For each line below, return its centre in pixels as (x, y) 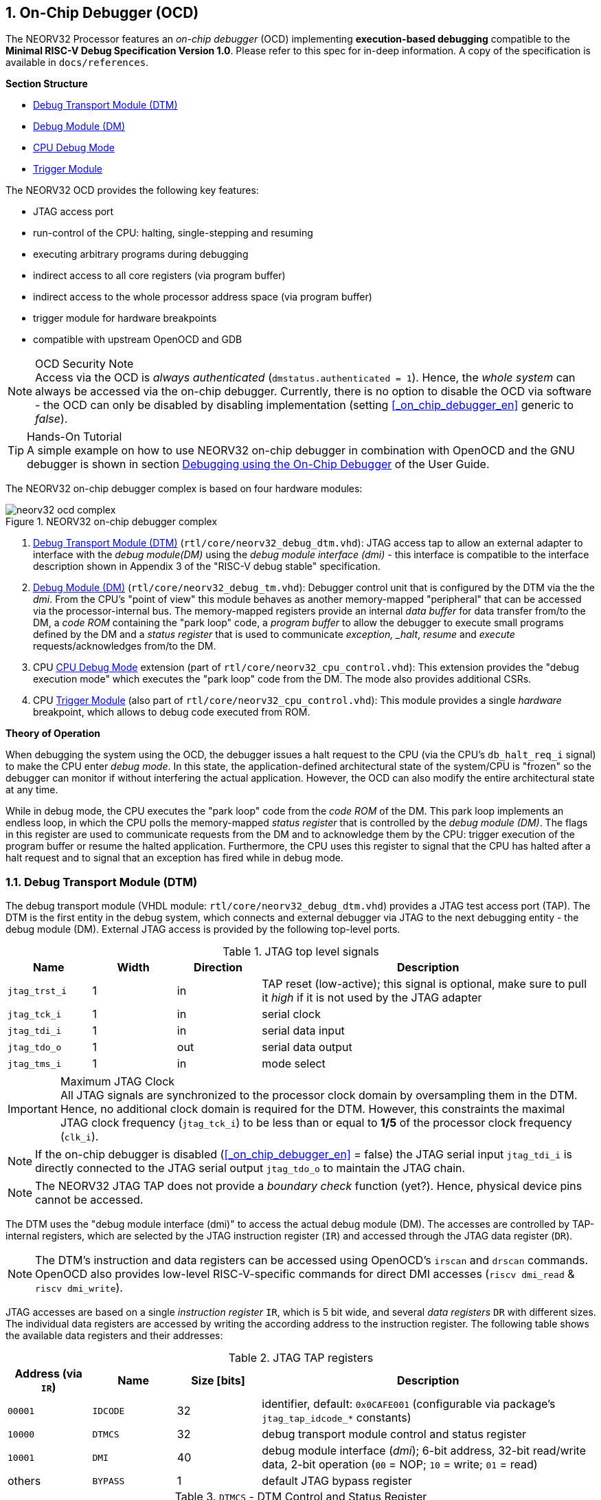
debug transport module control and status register (394, 1434)
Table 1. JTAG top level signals (301, 952)
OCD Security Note (84, 364)
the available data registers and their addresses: (114, 1336)
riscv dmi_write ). (79, 1288)
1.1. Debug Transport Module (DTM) (102, 882)
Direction (218, 968)
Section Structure (47, 84)
